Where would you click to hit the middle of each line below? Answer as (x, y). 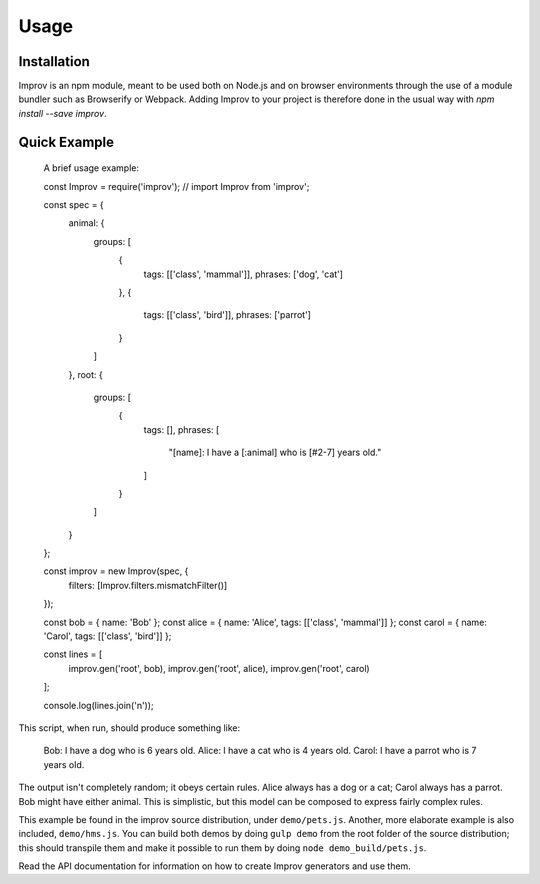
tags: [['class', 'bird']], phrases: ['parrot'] (227, 315)
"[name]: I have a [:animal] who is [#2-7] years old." (275, 452)
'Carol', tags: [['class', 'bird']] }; (107, 636)
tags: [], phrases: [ (181, 429)
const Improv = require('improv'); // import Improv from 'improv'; (176, 186)
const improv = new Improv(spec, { (116, 571)
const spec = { (73, 205)
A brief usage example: (91, 168)
